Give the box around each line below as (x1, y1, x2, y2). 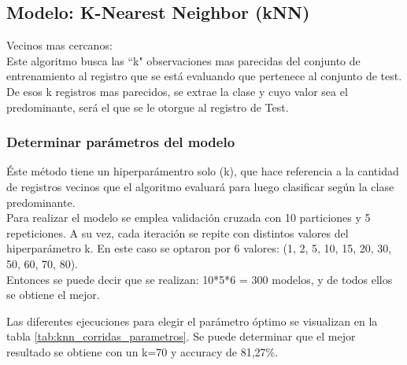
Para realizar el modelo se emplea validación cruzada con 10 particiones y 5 (6, 209, 371, 226)
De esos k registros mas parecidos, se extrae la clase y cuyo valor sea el (6, 83, 348, 99)
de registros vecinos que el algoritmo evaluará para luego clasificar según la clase (6, 178, 394, 194)
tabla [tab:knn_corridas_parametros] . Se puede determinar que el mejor (6, 328, 356, 345)
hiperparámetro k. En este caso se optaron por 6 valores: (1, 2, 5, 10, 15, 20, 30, (6, 240, 392, 256)
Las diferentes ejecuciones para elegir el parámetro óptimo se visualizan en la (6, 312, 378, 329)
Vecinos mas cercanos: (6, 37, 113, 53)
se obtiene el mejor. (6, 286, 100, 303)
